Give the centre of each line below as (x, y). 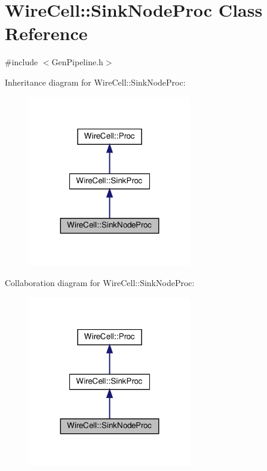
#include (22, 62)
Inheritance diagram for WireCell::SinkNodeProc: (95, 82)
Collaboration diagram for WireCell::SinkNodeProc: (100, 282)
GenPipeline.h (77, 62)
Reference (46, 33)
